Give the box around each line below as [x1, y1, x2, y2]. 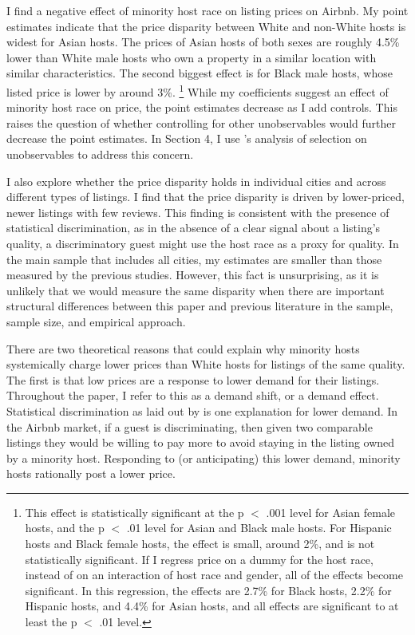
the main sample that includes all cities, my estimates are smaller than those [6, 250, 382, 267]
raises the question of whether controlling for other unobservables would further [6, 114, 397, 131]
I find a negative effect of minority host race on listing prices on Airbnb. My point [6, 2, 409, 18]
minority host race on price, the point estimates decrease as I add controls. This [6, 99, 397, 116]
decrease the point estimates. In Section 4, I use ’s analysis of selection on [6, 130, 367, 147]
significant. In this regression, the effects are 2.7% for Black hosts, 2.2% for [25, 582, 392, 598]
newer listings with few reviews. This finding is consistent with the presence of [6, 203, 389, 220]
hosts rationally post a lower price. [6, 465, 176, 482]
